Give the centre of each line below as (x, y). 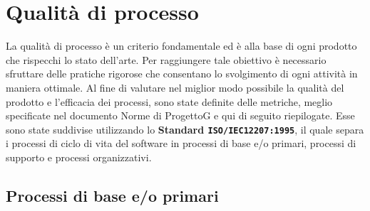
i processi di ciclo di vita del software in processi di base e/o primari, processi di (181, 143)
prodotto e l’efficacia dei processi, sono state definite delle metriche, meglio (169, 101)
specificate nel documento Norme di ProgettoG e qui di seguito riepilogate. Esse (180, 115)
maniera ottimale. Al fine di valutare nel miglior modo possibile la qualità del (175, 87)
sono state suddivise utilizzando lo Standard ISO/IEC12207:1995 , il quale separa (185, 129)
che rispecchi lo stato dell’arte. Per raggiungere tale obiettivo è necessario (166, 59)
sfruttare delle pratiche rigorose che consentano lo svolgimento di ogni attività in (182, 74)
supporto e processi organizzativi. (79, 157)
